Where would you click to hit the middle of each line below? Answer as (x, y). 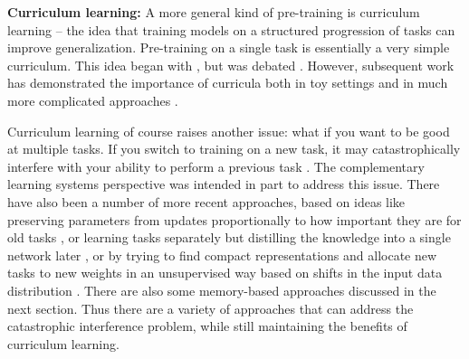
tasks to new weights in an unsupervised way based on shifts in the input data (225, 273)
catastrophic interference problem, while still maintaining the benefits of (207, 326)
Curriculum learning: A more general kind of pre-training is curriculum (214, 12)
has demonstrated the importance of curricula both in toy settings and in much (228, 83)
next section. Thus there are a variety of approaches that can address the (211, 308)
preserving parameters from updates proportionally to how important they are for (234, 219)
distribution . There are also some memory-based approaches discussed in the (222, 290)
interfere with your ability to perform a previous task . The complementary (216, 166)
